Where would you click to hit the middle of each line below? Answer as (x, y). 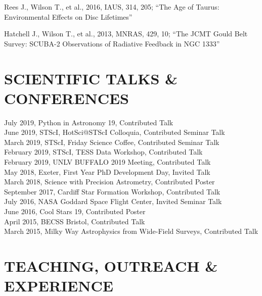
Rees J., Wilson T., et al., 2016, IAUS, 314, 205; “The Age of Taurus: (112, 7)
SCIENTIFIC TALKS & (91, 78)
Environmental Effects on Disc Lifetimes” (68, 16)
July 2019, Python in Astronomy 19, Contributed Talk (89, 122)
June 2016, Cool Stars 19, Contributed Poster (75, 211)
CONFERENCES (67, 98)
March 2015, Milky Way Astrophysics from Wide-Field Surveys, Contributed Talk (131, 231)
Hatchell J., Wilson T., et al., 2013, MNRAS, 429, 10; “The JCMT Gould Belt (126, 34)
